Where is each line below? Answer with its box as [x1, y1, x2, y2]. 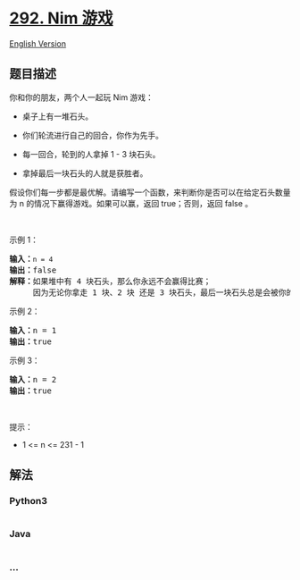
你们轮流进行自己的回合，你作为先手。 [21, 130, 163, 140]
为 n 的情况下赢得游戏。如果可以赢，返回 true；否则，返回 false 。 [9, 198, 254, 208]
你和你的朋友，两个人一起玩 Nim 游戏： [9, 91, 154, 103]
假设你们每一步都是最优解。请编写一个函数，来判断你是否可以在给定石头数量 [9, 187, 291, 198]
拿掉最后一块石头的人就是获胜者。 [21, 167, 148, 179]
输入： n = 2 [9, 374, 57, 384]
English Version [9, 38, 67, 49]
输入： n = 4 [9, 254, 54, 264]
